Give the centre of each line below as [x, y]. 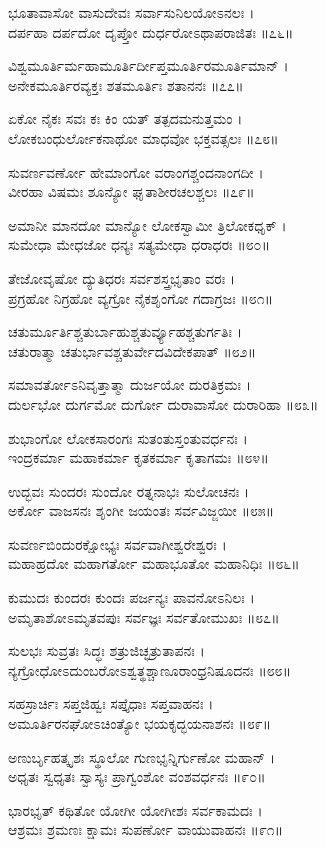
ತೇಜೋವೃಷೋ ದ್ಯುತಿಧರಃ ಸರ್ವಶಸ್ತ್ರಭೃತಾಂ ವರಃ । [122, 277]
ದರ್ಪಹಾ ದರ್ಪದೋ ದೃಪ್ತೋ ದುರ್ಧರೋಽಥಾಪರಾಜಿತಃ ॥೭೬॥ [151, 31]
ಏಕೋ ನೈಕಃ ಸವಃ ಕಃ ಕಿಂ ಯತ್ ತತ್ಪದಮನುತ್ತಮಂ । [125, 118]
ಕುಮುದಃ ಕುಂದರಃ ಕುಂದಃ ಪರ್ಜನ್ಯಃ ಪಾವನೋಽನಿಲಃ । [131, 597]
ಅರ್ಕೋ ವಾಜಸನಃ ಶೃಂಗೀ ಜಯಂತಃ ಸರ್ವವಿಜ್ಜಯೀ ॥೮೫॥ [141, 510]
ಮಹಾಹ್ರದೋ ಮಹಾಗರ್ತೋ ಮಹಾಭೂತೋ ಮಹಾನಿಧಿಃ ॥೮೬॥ [154, 563]
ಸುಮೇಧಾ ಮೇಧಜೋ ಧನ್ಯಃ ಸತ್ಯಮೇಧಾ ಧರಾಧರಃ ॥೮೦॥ [139, 244]
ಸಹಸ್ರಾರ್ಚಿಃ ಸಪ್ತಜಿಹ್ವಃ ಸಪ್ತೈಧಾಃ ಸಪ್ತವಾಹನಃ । [111, 703]
